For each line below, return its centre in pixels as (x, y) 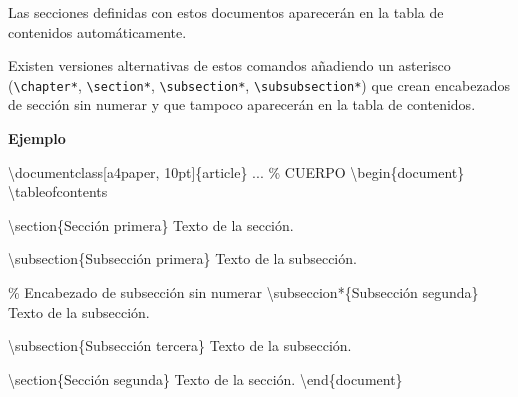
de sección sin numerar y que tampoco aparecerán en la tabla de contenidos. (242, 104)
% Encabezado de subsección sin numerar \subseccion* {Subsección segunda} (243, 292)
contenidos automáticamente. (97, 31)
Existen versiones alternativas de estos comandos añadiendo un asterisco (229, 65)
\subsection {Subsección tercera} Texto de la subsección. (180, 345)
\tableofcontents (58, 191)
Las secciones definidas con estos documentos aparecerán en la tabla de (226, 12)
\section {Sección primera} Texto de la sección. (151, 224)
